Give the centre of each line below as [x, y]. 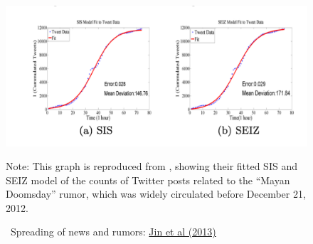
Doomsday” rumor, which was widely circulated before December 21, [156, 194]
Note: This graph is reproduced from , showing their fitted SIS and [152, 166]
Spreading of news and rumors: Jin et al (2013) [113, 232]
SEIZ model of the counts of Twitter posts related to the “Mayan [148, 180]
